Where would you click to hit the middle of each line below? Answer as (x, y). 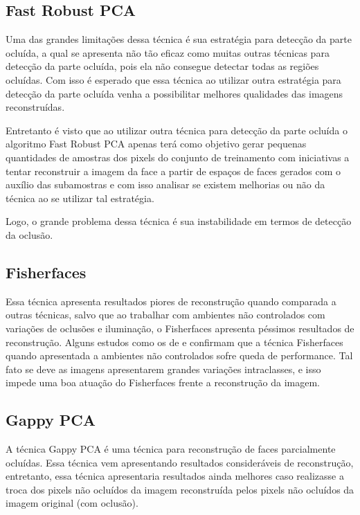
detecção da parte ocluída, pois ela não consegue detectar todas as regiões (162, 66)
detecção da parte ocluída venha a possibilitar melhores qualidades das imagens (174, 93)
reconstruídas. (35, 107)
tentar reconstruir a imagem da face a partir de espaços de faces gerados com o (173, 171)
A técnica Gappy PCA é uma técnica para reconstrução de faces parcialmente (171, 449)
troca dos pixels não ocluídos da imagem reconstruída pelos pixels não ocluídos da (180, 489)
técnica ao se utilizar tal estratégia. (80, 198)
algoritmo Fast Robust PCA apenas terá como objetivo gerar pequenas (156, 144)
